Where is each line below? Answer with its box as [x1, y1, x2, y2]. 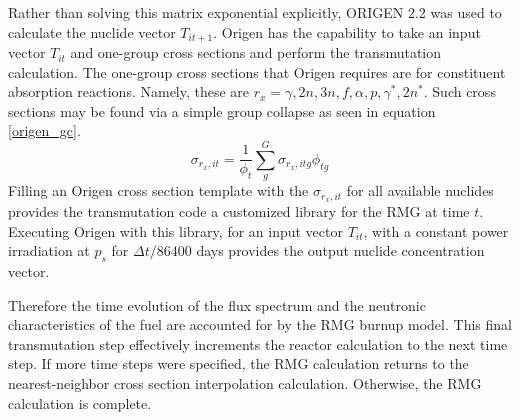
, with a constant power [363, 220, 509, 241]
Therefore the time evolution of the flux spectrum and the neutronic [8, 294, 426, 315]
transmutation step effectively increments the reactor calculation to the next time [8, 333, 508, 354]
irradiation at [8, 240, 90, 261]
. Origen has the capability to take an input [213, 21, 481, 42]
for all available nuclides [346, 180, 494, 201]
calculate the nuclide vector [8, 21, 176, 42]
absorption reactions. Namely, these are [8, 81, 250, 102]
